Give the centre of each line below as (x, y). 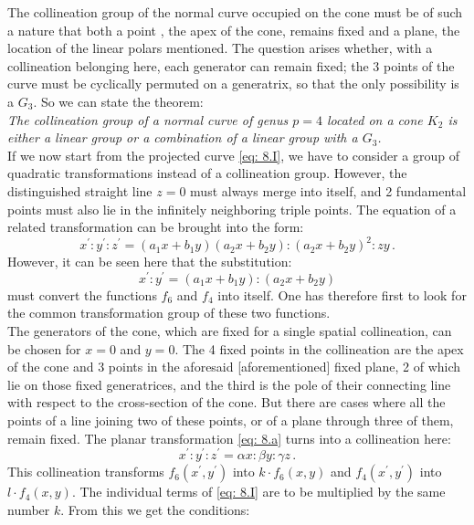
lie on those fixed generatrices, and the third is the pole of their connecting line (229, 384)
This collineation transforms (86, 472)
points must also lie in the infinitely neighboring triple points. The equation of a (232, 209)
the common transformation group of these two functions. (169, 313)
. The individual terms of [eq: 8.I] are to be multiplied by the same (258, 492)
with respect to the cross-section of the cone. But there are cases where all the (226, 402)
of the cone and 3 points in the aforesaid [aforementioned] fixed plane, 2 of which (234, 367)
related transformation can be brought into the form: (156, 227)
